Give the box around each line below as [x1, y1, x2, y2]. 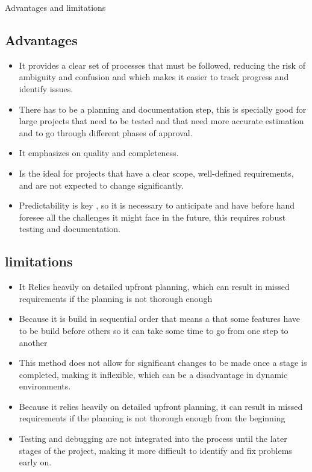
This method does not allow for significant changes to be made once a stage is [19, 356, 307, 369]
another [19, 336, 48, 348]
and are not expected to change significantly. [19, 178, 184, 191]
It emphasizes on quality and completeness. [19, 146, 179, 159]
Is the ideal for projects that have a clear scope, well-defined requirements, [19, 166, 294, 179]
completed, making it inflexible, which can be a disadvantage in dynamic [19, 368, 288, 380]
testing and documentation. [19, 222, 120, 235]
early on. [19, 456, 52, 468]
